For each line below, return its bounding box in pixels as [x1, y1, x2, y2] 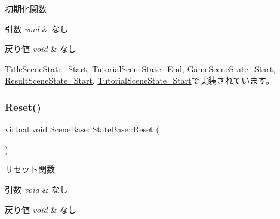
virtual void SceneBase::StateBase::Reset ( [5, 123, 159, 135]
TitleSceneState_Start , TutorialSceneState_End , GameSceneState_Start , [5, 62, 276, 75]
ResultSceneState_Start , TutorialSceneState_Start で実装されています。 [5, 74, 274, 87]
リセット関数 [5, 163, 55, 175]
